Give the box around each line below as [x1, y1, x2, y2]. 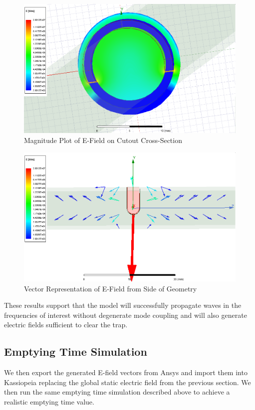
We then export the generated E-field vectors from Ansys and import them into [4, 367, 248, 378]
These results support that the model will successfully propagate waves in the [4, 300, 242, 310]
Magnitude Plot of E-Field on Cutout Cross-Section [24, 135, 182, 145]
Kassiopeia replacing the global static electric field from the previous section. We [4, 377, 251, 387]
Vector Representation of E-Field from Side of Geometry [24, 283, 197, 293]
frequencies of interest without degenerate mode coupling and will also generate [4, 309, 247, 320]
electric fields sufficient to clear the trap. [4, 319, 128, 330]
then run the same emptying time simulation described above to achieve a [4, 387, 230, 397]
